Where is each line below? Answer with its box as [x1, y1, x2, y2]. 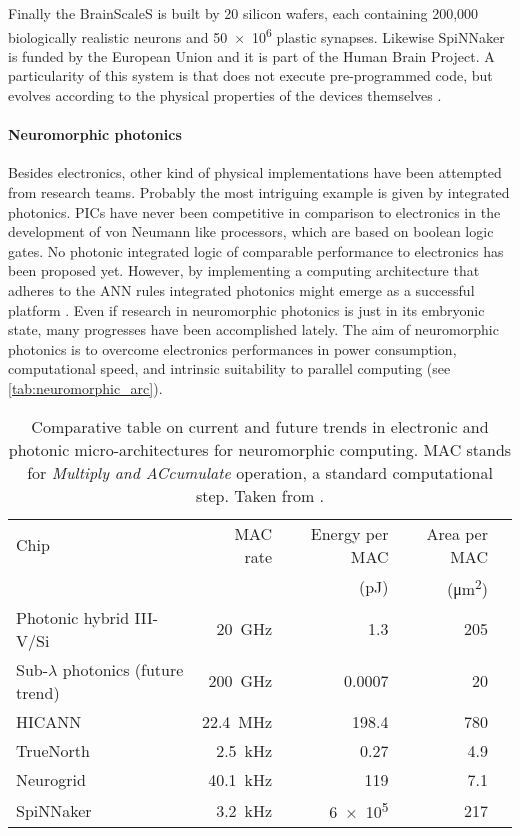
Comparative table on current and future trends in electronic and [31, 414, 489, 438]
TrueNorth [16, 738, 90, 762]
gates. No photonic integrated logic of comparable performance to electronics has [8, 240, 504, 261]
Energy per [310, 521, 389, 545]
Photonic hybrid [16, 605, 130, 629]
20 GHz [216, 617, 273, 641]
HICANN [16, 709, 82, 733]
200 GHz [208, 669, 273, 693]
